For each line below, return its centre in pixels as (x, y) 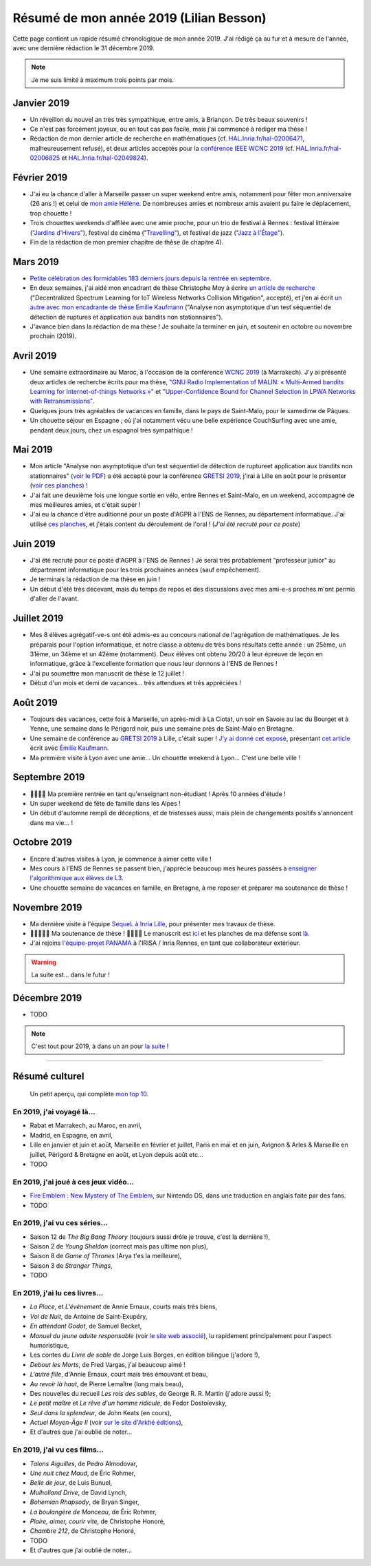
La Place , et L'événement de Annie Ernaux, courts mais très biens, (124, 1307)
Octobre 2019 (42, 843)
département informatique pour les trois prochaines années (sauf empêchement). (145, 570)
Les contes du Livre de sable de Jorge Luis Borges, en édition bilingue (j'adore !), (145, 1355)
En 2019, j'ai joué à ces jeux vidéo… (73, 1182)
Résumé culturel (48, 1076)
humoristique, (49, 1345)
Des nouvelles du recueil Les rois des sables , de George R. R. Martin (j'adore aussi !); (150, 1393)
